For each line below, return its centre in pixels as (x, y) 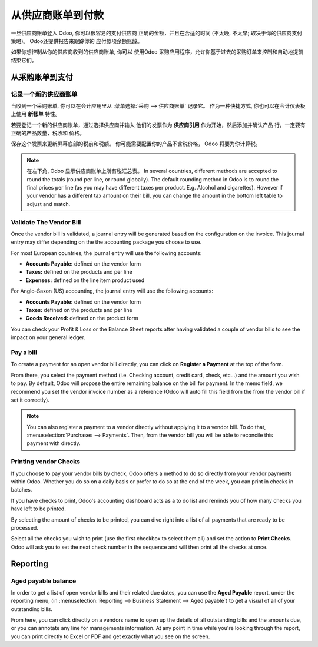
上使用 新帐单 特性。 (36, 114)
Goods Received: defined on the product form (82, 318)
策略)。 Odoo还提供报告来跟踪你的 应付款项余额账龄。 (77, 41)
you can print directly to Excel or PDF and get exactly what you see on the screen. (110, 636)
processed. (24, 527)
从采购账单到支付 (42, 77)
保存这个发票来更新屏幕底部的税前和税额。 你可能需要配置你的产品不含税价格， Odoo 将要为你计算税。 (136, 144)
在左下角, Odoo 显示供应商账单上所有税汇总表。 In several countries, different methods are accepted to (152, 171)
